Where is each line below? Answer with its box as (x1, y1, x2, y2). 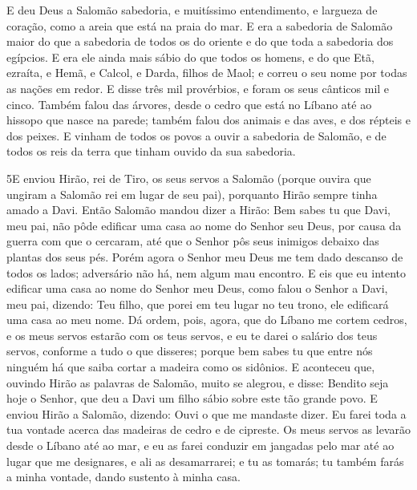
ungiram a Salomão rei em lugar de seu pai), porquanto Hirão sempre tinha (6, 185, 378, 202)
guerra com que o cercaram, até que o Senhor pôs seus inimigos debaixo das (6, 233, 379, 249)
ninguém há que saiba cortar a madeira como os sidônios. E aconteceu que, (6, 358, 375, 375)
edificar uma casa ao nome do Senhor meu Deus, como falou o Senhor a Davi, (6, 280, 388, 297)
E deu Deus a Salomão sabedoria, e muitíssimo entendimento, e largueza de (6, 2, 378, 18)
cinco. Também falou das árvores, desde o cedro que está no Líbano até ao (6, 95, 372, 112)
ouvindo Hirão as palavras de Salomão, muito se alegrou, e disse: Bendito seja (6, 374, 389, 391)
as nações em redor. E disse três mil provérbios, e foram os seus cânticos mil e (6, 79, 390, 96)
